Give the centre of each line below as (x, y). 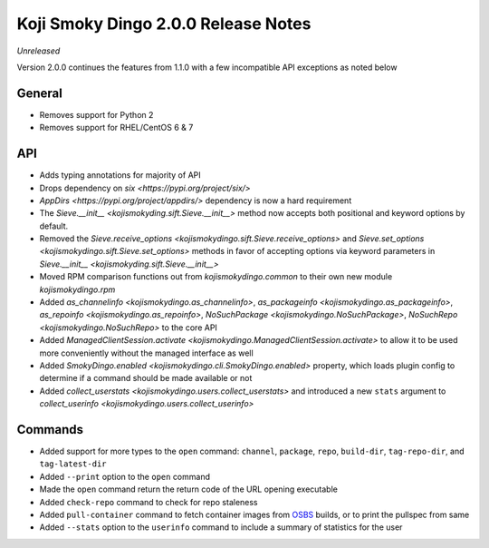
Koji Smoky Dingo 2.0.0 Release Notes (164, 24)
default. (54, 226)
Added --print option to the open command (125, 476)
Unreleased (38, 51)
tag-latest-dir (73, 464)
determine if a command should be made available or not (146, 378)
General (40, 93)
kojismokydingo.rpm (77, 289)
